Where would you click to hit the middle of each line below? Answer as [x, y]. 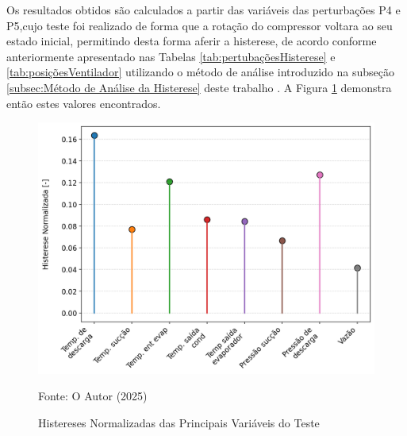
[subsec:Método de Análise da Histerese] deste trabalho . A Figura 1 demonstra [199, 87]
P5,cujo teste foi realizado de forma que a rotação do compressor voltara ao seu [200, 25]
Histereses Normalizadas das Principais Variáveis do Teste [179, 422]
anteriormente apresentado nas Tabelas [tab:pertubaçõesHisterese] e [171, 56]
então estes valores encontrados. [84, 103]
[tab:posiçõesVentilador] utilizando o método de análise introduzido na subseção [200, 72]
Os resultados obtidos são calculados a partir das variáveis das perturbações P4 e [203, 10]
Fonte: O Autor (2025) [93, 396]
